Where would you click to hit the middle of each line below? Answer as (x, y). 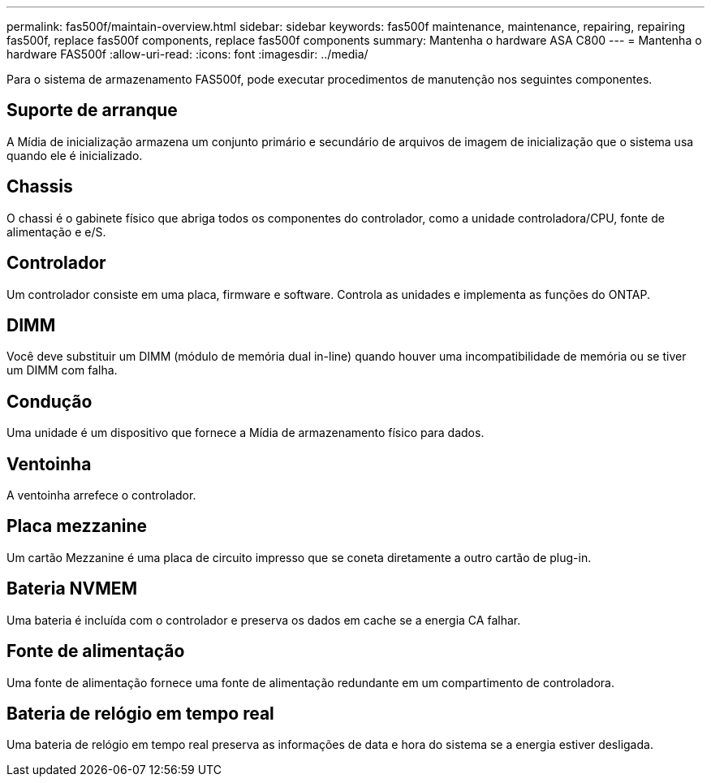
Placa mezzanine (77, 526)
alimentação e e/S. (56, 231)
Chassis (40, 187)
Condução (50, 401)
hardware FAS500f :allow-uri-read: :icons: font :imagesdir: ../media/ (187, 54)
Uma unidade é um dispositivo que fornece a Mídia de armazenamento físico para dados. (246, 433)
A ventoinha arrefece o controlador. (101, 495)
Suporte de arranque (92, 110)
